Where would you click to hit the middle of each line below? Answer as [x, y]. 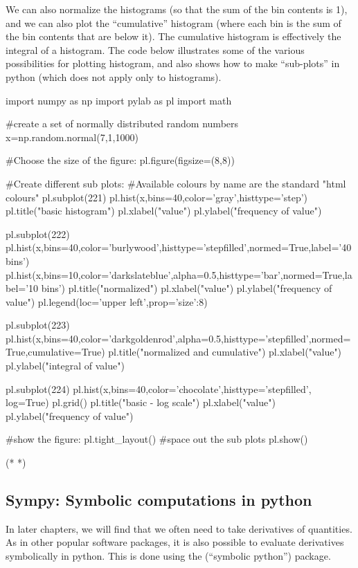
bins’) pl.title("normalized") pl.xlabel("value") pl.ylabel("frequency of [187, 288]
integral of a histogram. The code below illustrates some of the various [155, 49]
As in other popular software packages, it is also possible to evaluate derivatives [175, 542]
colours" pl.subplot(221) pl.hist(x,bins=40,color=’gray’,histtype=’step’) [157, 197]
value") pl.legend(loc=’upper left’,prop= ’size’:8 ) [107, 301]
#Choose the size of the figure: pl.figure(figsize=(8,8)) [120, 160]
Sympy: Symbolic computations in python [159, 500]
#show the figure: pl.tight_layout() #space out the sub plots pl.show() [157, 439]
